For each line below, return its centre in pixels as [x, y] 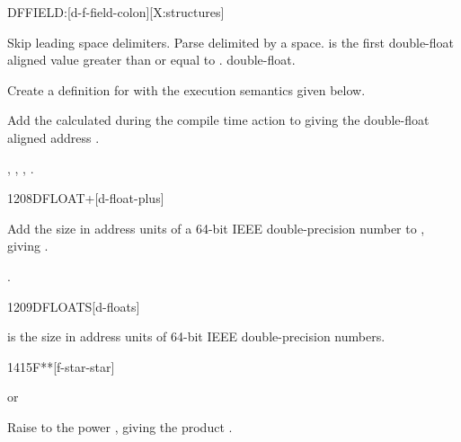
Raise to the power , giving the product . [120, 426]
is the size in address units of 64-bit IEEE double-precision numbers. [196, 336]
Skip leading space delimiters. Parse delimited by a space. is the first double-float [230, 42]
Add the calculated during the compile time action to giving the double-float [218, 120]
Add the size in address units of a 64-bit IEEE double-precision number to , [216, 228]
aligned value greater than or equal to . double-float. [151, 60]
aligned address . [53, 137]
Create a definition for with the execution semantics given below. [186, 89]
